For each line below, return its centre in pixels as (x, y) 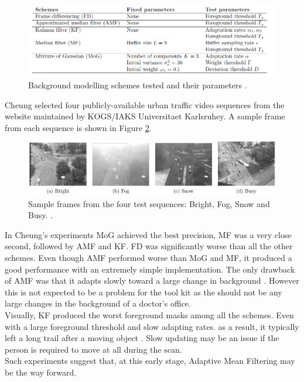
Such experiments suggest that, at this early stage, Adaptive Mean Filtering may (150, 361)
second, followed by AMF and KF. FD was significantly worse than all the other (149, 246)
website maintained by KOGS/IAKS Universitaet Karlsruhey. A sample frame (145, 116)
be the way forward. (41, 372)
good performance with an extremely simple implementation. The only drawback (150, 269)
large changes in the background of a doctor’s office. (98, 303)
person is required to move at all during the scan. (93, 349)
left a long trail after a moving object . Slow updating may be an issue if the (142, 338)
